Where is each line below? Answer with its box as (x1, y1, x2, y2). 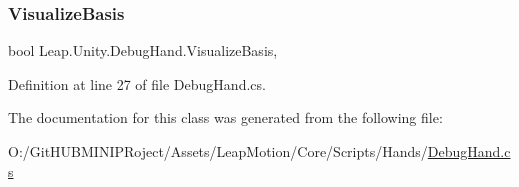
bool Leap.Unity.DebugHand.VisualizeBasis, (8, 40, 278, 61)
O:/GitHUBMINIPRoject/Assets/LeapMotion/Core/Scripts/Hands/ (8, 141, 428, 161)
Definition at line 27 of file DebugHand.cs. (8, 73, 266, 94)
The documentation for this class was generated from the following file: (8, 107, 443, 128)
